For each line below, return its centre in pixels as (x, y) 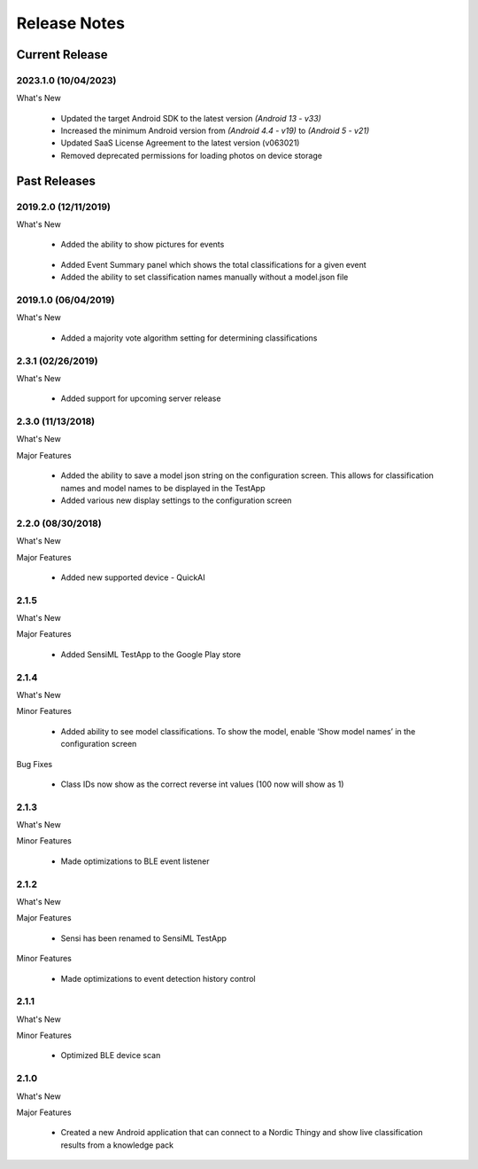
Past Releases (56, 180)
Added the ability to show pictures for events (143, 245)
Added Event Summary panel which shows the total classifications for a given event (213, 264)
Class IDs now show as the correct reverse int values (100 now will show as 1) (202, 784)
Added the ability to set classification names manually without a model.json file (204, 277)
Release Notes (71, 23)
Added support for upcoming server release (141, 398)
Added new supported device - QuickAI (133, 577)
